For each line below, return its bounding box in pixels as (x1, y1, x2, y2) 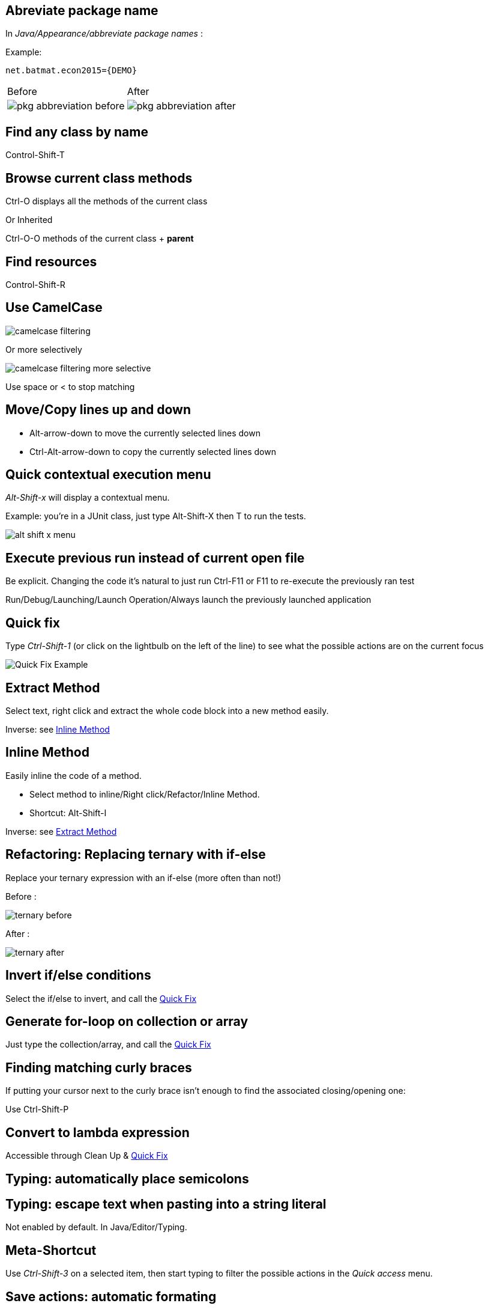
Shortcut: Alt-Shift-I (29, 807, 107, 818)
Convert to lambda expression (5, 1124, 190, 1140)
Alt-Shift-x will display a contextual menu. (5, 492, 170, 503)
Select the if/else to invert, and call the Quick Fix (5, 993, 197, 1004)
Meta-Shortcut (5, 1242, 97, 1258)
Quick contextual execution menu (5, 467, 211, 483)
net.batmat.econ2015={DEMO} (5, 66, 137, 76)
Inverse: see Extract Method (5, 826, 117, 837)
